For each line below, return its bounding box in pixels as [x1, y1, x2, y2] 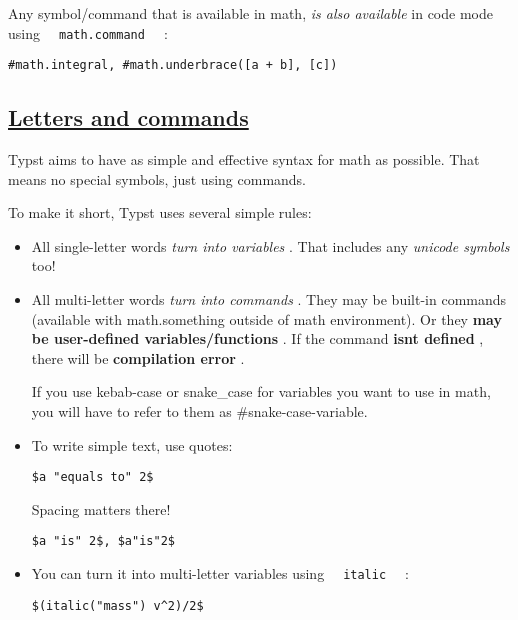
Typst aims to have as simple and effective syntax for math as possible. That [8, 149, 480, 170]
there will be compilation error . [31, 347, 245, 368]
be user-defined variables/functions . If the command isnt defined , [31, 328, 484, 349]
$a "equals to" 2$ [31, 470, 154, 485]
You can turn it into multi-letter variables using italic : [31, 563, 409, 584]
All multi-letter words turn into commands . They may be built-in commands [31, 289, 507, 310]
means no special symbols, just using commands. [8, 168, 307, 189]
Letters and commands [8, 102, 249, 133]
